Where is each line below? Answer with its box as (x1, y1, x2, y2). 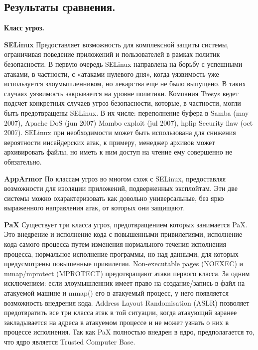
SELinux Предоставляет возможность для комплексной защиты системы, (4, 39, 229, 49)
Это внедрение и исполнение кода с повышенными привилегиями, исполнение (4, 229, 243, 239)
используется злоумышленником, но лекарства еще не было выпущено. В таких (4, 78, 246, 89)
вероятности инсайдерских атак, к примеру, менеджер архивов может (4, 137, 215, 147)
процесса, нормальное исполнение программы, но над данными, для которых (4, 248, 239, 259)
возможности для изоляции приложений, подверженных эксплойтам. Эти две (4, 183, 238, 193)
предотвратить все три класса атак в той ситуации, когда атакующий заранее (4, 307, 237, 318)
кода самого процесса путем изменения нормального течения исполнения (4, 239, 227, 249)
